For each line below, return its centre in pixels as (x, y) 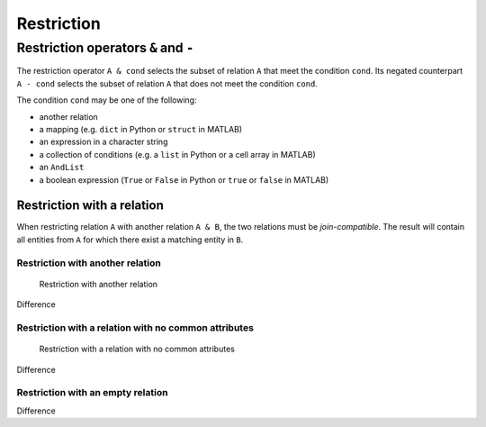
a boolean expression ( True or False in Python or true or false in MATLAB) (184, 179)
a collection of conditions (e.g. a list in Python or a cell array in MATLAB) (178, 154)
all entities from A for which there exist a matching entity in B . (130, 240)
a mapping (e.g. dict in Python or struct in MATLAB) (141, 129)
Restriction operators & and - (105, 48)
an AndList (62, 168)
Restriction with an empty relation (92, 393)
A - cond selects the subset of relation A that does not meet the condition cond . (167, 83)
